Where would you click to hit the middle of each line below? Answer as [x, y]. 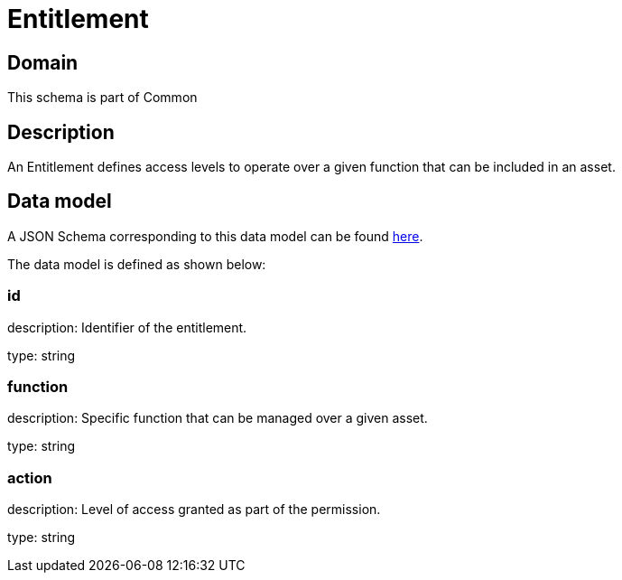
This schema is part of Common [102, 98]
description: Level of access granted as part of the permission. [194, 510]
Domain [43, 62]
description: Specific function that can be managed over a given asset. [218, 418]
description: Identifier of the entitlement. [127, 327]
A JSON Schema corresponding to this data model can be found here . [215, 236]
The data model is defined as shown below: [137, 264]
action [30, 477]
